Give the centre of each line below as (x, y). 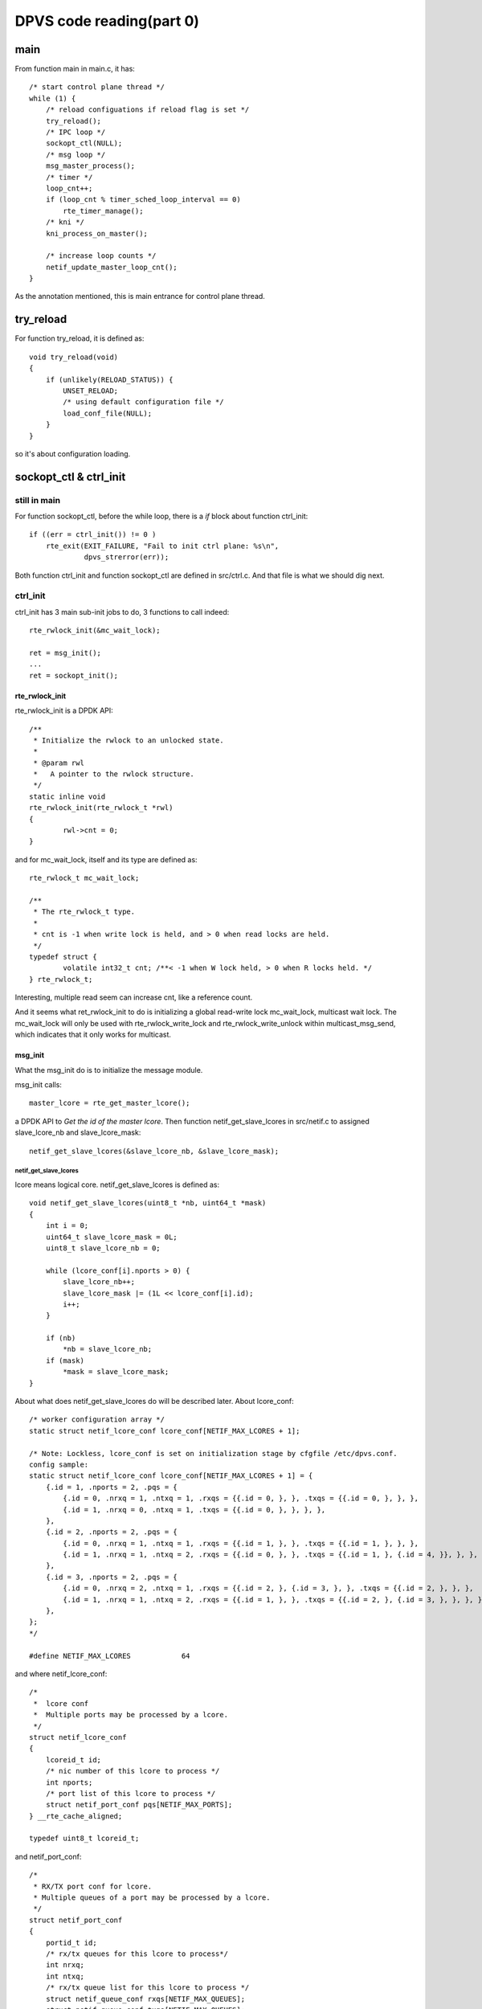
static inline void (67, 796)
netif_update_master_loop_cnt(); (112, 267)
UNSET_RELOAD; (91, 391)
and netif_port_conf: (48, 1856)
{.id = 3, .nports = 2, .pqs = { (112, 1577)
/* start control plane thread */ (97, 87)
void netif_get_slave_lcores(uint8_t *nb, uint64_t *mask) (148, 1203)
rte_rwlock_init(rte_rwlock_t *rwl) (101, 808)
